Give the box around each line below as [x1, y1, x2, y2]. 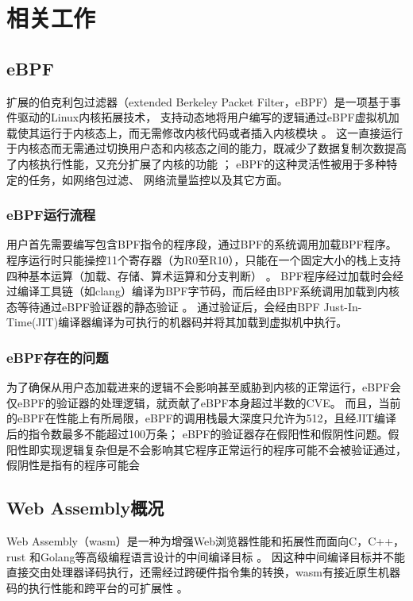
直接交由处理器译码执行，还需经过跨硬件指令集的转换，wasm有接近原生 [6, 564, 378, 580]
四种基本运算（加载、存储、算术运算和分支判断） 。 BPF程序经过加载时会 [6, 267, 392, 283]
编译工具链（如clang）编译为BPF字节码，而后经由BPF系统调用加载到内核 [17, 283, 400, 299]
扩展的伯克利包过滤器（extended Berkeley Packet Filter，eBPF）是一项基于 [6, 93, 390, 110]
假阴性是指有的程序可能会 [6, 457, 140, 473]
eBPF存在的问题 [6, 347, 109, 367]
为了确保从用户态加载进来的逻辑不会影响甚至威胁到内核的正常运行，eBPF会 [6, 379, 401, 395]
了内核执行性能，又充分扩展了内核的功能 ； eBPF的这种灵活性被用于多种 [6, 155, 387, 171]
